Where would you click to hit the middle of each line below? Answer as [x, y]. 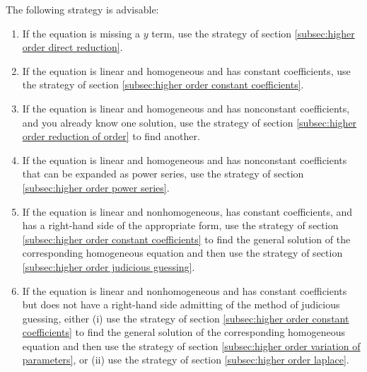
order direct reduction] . [72, 47]
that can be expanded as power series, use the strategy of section [163, 174]
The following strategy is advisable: [82, 9]
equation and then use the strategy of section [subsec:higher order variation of [191, 345]
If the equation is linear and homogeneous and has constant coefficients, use [186, 70]
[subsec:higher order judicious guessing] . [109, 266]
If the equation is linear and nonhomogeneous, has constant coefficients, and [187, 211]
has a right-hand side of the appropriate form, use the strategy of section [180, 225]
